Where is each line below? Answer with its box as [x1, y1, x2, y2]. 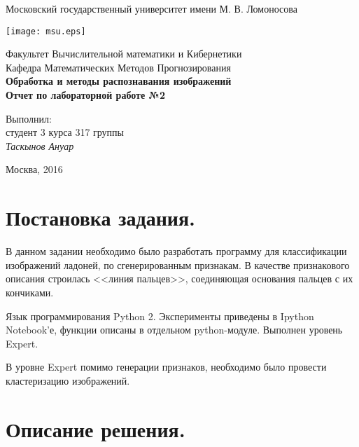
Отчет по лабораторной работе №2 [6, 88, 165, 102]
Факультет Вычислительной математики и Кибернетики [6, 46, 242, 61]
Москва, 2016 [6, 162, 63, 177]
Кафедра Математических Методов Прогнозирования [6, 60, 231, 74]
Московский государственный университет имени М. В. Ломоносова [6, 1, 297, 15]
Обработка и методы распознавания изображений [6, 74, 232, 88]
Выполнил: [6, 111, 52, 125]
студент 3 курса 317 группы [6, 125, 125, 139]
